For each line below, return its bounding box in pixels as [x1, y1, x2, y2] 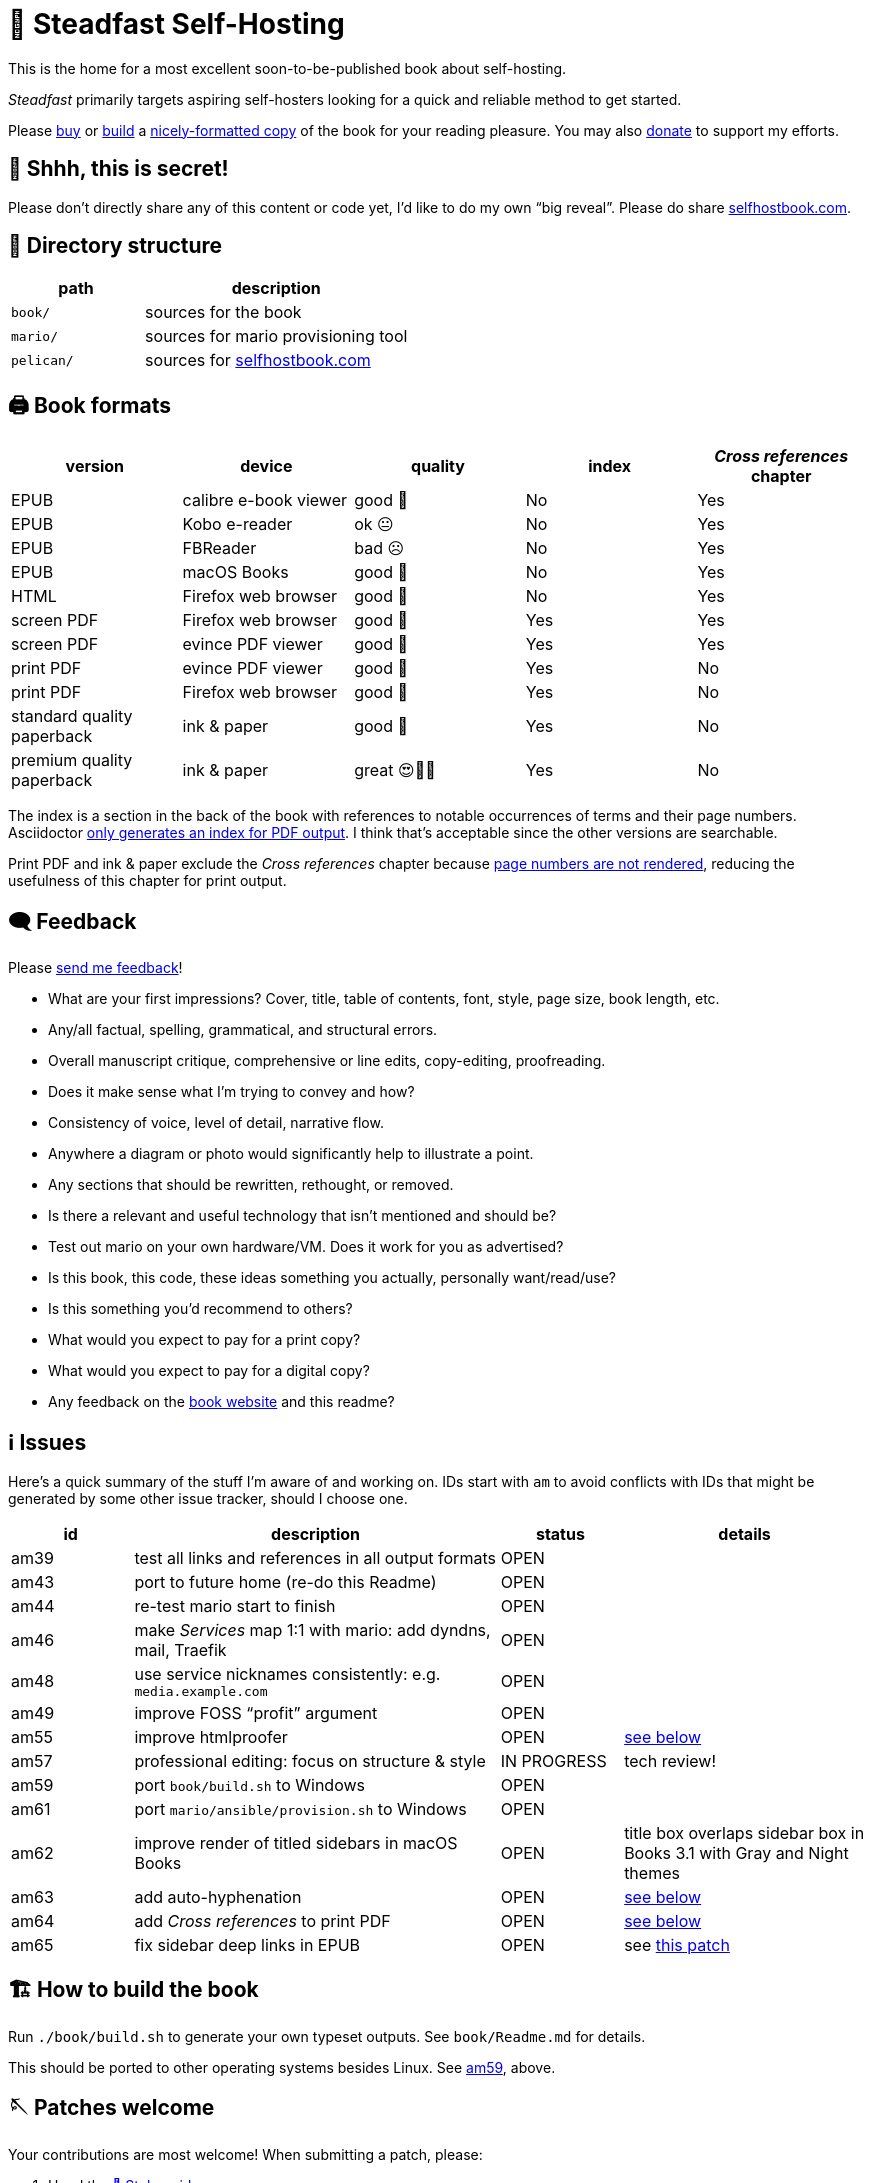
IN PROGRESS [500, 1750, 607, 1771]
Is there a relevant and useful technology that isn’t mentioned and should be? [48, 1207, 557, 1225]
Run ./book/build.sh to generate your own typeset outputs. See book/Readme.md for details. [8, 2027, 646, 2045]
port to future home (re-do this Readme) [134, 1571, 437, 1592]
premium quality [11, 750, 133, 771]
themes [624, 1862, 680, 1883]
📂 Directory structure [8, 233, 223, 259]
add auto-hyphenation [134, 1886, 302, 1907]
